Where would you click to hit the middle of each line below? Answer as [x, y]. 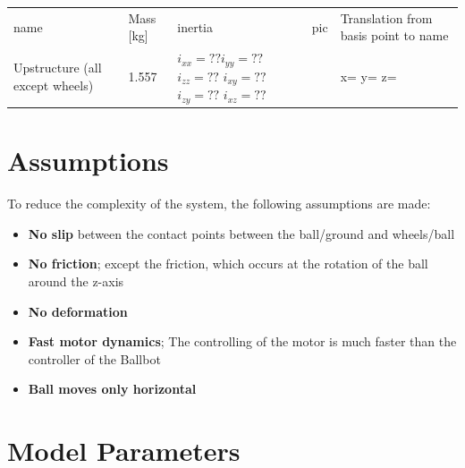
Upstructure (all [58, 68]
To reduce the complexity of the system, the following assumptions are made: [219, 204]
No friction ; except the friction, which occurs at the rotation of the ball [228, 264]
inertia [195, 26]
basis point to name [394, 35]
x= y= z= [368, 77]
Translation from [386, 17]
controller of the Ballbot [94, 358]
